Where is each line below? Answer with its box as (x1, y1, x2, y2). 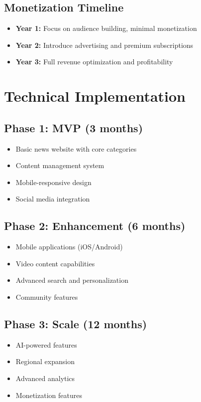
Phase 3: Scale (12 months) (4, 316, 147, 331)
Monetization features (15, 390, 82, 400)
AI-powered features (15, 339, 77, 350)
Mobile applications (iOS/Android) (15, 241, 123, 252)
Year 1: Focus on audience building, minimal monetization (15, 23, 197, 33)
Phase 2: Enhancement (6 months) (4, 218, 186, 233)
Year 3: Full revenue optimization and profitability (15, 56, 173, 67)
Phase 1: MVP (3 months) (4, 120, 143, 135)
